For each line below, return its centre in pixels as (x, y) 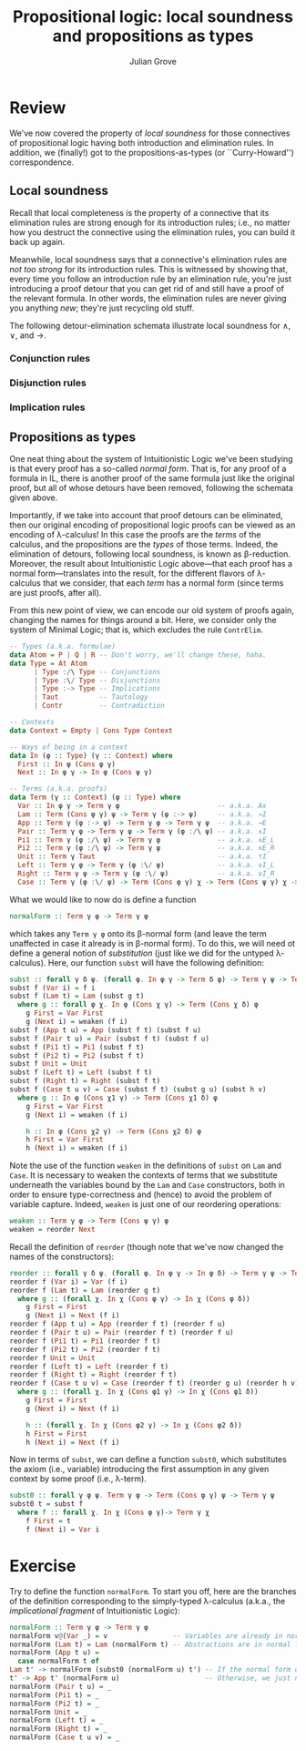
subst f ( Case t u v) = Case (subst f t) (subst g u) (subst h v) (138, 1090)
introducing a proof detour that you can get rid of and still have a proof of (147, 288)
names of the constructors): (62, 1256)
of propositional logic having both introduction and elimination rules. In (142, 142)
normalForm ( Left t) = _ (56, 1720)
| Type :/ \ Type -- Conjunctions (97, 671)
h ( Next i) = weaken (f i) (77, 1148)
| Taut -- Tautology (91, 697)
